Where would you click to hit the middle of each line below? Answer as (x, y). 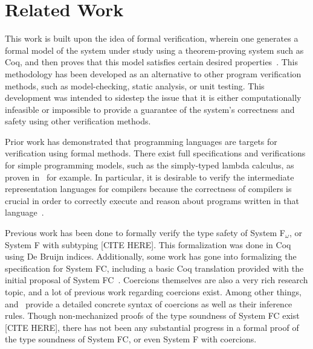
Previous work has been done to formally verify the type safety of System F (145, 233)
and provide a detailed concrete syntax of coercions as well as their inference (149, 303)
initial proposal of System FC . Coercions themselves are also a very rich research (156, 280)
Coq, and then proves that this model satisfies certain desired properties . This (151, 62)
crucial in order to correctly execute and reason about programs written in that (152, 200)
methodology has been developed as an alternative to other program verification (153, 73)
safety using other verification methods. (78, 121)
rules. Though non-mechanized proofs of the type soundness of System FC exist (152, 315)
